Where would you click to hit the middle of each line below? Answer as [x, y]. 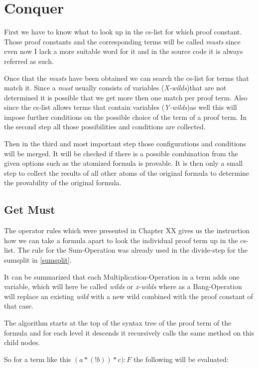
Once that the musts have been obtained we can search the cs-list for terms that [127, 78]
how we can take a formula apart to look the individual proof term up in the [121, 240]
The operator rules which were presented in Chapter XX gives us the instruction [127, 230]
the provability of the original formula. [63, 183]
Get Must [30, 209]
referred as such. [29, 61]
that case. [19, 306]
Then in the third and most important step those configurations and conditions [125, 144]
